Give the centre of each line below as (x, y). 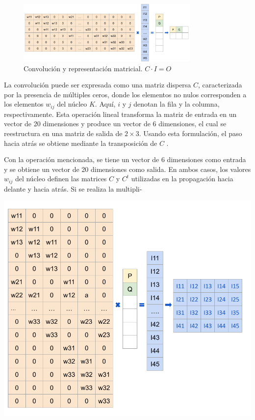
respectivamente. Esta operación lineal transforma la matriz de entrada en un (120, 114)
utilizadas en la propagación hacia (182, 179)
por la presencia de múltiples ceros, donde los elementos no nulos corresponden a (125, 94)
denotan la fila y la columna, (177, 104)
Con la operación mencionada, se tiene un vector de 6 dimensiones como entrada (125, 159)
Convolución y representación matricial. (83, 68)
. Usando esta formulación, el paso (191, 133)
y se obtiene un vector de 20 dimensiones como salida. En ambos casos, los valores (127, 169)
